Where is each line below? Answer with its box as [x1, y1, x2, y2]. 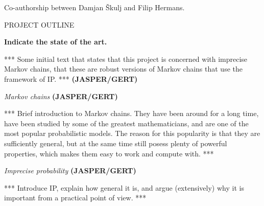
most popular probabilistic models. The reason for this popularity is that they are [4, 128, 260, 139]
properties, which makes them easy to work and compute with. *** [4, 148, 214, 158]
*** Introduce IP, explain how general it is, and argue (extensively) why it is [4, 182, 244, 193]
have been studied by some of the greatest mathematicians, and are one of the [4, 118, 249, 128]
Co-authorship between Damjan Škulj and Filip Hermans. [4, 2, 185, 12]
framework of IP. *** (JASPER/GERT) [4, 73, 138, 84]
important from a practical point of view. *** [4, 192, 147, 203]
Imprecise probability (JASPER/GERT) [4, 165, 136, 176]
